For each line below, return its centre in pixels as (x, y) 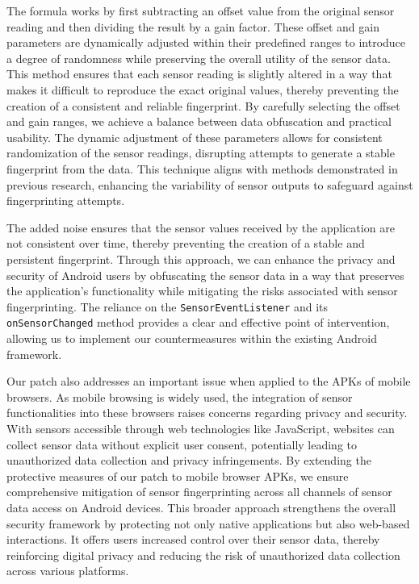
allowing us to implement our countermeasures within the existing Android (192, 338)
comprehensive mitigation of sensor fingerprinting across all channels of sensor (199, 492)
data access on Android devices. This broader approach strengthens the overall (201, 507)
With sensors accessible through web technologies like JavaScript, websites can (201, 428)
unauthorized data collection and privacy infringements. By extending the (189, 460)
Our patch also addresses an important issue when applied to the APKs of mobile (209, 381)
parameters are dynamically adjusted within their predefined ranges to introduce (206, 42)
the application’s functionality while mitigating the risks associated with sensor (202, 291)
